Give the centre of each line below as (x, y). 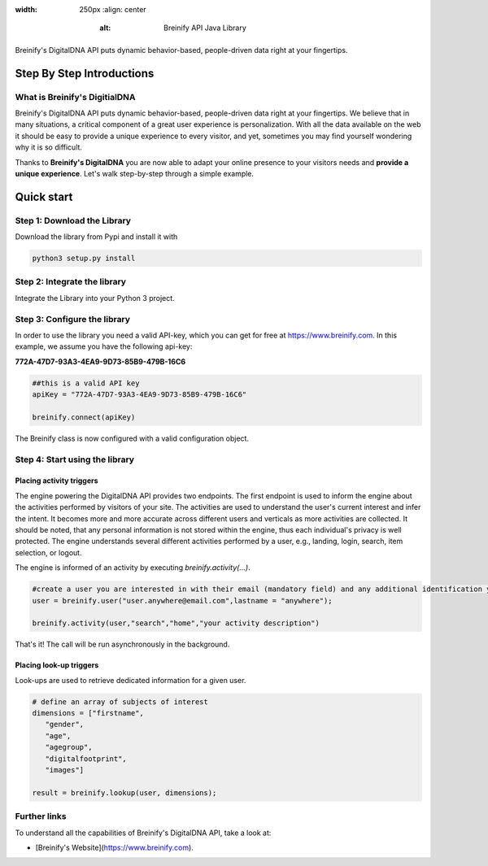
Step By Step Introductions (85, 73)
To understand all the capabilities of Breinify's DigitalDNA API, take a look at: (143, 833)
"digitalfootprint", (86, 759)
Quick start (44, 196)
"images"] (65, 770)
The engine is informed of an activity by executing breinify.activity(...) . (133, 568)
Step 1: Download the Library (73, 220)
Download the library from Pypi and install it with (96, 237)
